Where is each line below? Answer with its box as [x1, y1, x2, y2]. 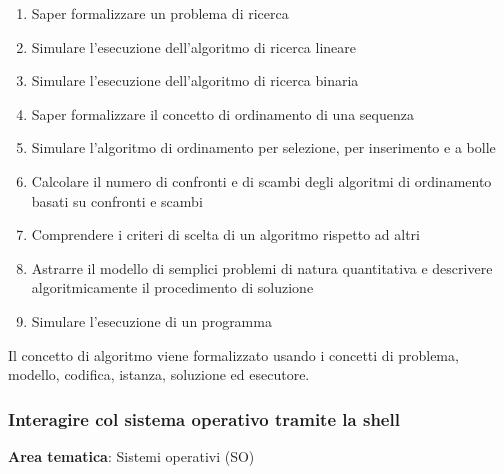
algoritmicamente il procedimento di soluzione [31, 277, 314, 298]
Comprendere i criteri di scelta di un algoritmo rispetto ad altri [31, 224, 420, 245]
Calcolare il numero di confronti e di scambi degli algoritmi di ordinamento [31, 170, 492, 191]
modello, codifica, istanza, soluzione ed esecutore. [8, 364, 310, 385]
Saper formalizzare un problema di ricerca [31, 3, 289, 23]
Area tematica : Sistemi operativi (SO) [8, 445, 255, 466]
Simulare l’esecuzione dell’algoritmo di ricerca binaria [31, 70, 359, 91]
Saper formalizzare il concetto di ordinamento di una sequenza [31, 103, 414, 124]
